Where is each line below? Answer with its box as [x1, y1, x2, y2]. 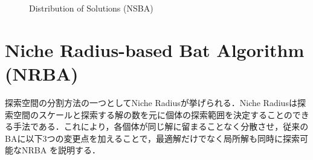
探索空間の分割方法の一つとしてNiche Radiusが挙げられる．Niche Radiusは [5, 96, 297, 108]
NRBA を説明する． [21, 144, 100, 156]
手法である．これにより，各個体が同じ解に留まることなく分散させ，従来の [13, 120, 309, 133]
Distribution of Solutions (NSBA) [29, 2, 153, 14]
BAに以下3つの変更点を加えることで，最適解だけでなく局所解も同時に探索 [5, 132, 300, 144]
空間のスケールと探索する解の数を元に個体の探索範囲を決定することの [13, 108, 292, 121]
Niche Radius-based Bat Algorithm [5, 37, 305, 62]
